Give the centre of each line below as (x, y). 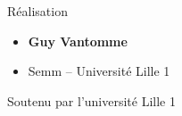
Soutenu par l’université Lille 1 (91, 100)
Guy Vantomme (78, 41)
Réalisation (37, 11)
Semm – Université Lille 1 (99, 71)
